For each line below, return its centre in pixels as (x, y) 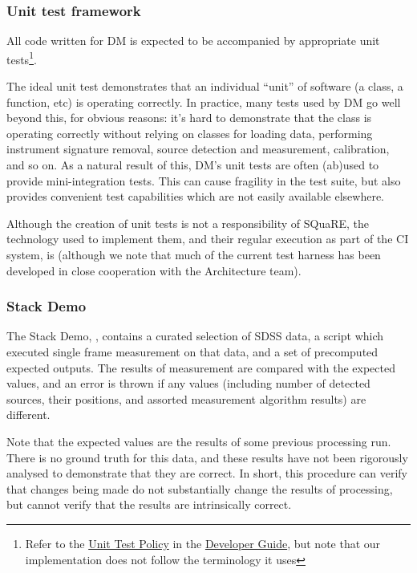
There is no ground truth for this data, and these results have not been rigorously (207, 457)
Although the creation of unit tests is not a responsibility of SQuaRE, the (188, 223)
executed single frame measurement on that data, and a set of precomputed (192, 352)
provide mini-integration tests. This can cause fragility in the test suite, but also (204, 180)
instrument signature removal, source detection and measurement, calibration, (198, 149)
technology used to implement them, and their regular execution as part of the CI (208, 239)
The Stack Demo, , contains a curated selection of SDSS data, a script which (195, 336)
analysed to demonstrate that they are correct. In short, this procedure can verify (207, 473)
